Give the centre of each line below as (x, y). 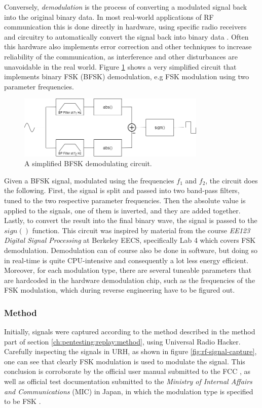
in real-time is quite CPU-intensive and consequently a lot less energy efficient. (126, 260)
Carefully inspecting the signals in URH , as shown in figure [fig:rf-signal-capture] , (130, 351)
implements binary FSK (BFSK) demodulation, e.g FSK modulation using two (127, 76)
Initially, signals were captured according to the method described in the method (130, 332)
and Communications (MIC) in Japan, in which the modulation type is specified (129, 391)
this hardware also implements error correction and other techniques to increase (128, 46)
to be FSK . (23, 401)
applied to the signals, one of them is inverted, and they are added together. (122, 210)
